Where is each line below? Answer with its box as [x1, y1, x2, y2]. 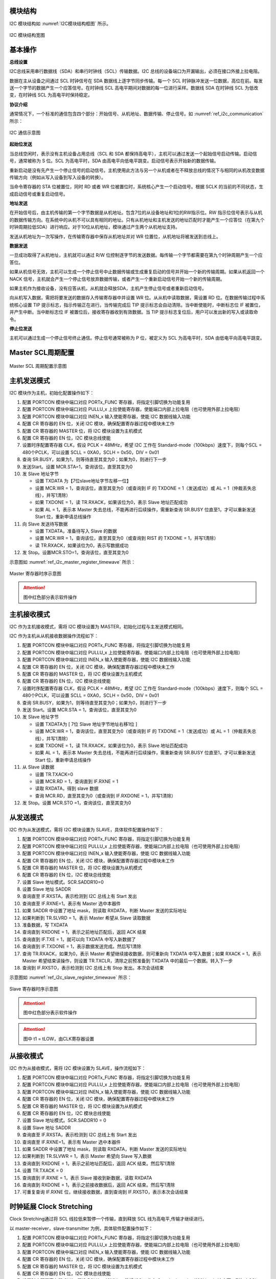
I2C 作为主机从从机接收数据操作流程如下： [9, 633, 99, 639]
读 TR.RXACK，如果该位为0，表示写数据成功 [35, 542, 129, 548]
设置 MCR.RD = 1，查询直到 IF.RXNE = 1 [35, 778, 119, 784]
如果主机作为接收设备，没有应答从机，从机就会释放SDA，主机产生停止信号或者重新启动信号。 [9, 285, 207, 291]
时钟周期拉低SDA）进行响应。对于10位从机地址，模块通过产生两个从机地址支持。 [9, 224, 180, 230]
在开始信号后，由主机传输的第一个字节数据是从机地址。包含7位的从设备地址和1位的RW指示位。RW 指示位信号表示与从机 [9, 210, 263, 216]
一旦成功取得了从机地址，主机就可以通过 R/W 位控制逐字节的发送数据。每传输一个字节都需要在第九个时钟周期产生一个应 [9, 252, 263, 258]
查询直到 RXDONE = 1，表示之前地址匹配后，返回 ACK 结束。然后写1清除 [22, 1160, 175, 1166]
